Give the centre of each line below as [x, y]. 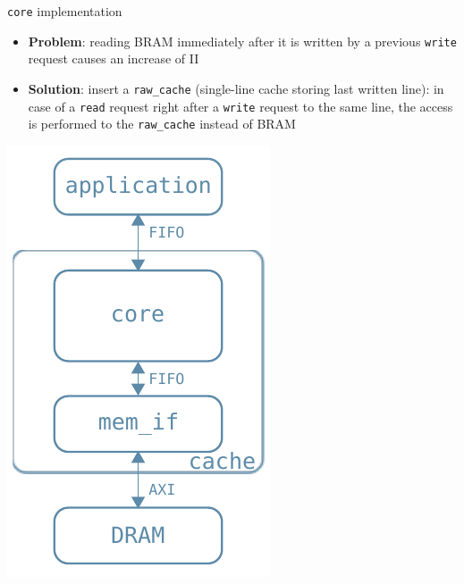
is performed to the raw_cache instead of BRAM [162, 124]
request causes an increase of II [114, 58]
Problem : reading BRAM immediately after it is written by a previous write [242, 41]
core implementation [65, 11]
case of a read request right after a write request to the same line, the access [240, 106]
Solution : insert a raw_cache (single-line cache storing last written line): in [236, 88]
